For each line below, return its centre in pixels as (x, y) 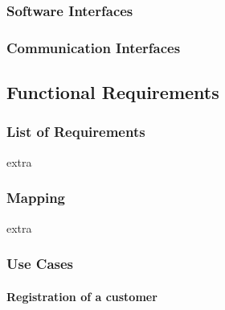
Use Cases (40, 264)
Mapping (36, 198)
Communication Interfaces (94, 47)
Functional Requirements (113, 92)
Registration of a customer (82, 296)
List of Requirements (76, 132)
